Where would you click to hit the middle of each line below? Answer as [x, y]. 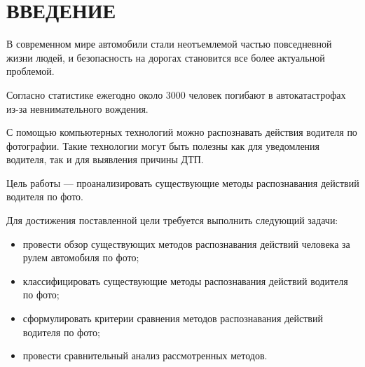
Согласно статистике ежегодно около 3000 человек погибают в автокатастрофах [176, 94]
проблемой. [30, 71]
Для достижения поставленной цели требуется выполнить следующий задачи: [172, 220]
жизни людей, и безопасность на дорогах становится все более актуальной [166, 57]
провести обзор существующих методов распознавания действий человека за [186, 243]
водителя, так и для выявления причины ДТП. [105, 159]
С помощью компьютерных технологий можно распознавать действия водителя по [182, 132]
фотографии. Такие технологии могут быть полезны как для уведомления [163, 145]
